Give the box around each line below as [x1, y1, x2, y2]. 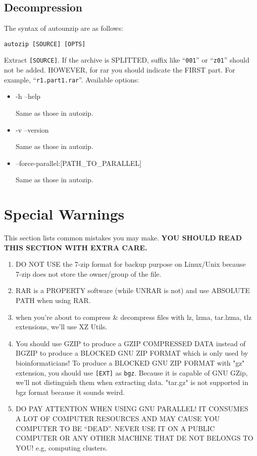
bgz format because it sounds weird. [15, 386, 125, 397]
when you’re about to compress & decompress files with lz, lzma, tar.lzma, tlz [15, 311, 252, 322]
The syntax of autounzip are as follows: [4, 23, 123, 33]
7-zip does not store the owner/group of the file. [15, 268, 161, 279]
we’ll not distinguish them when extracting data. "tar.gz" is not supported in [15, 377, 249, 387]
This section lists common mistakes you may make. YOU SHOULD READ [4, 232, 242, 243]
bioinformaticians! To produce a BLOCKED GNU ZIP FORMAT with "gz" [15, 357, 245, 368]
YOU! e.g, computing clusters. [15, 442, 108, 453]
